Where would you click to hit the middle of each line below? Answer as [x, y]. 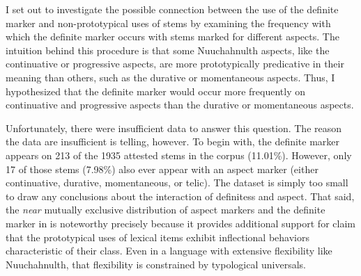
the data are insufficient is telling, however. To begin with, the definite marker [173, 141]
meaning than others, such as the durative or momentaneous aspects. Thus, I [170, 77]
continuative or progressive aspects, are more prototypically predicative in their [175, 64]
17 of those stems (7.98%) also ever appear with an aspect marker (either [162, 169]
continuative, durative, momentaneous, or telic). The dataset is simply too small [177, 182]
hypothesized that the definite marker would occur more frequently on [156, 91]
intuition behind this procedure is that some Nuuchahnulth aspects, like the [168, 50]
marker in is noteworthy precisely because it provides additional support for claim [180, 223]
